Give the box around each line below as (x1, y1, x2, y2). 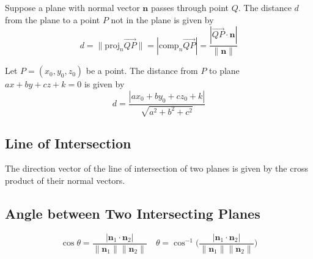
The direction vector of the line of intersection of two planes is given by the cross (5, 162, 308, 175)
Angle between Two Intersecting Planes (5, 204, 260, 223)
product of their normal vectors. (5, 174, 125, 187)
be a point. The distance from (86, 64, 198, 77)
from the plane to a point (5, 13, 100, 26)
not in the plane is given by (111, 13, 214, 26)
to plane (209, 64, 240, 77)
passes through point (150, 1, 229, 13)
